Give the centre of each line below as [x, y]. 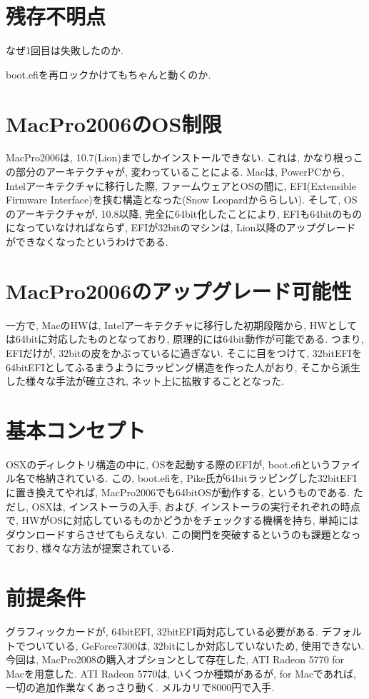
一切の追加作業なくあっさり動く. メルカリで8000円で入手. [140, 687]
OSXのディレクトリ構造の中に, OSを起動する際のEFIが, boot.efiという [168, 464]
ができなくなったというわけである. [87, 241]
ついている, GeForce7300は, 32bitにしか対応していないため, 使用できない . [194, 645]
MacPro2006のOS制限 [114, 123]
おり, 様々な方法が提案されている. [95, 548]
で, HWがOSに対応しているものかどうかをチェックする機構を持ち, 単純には [182, 520]
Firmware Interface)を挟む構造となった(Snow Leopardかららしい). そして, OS [182, 200]
